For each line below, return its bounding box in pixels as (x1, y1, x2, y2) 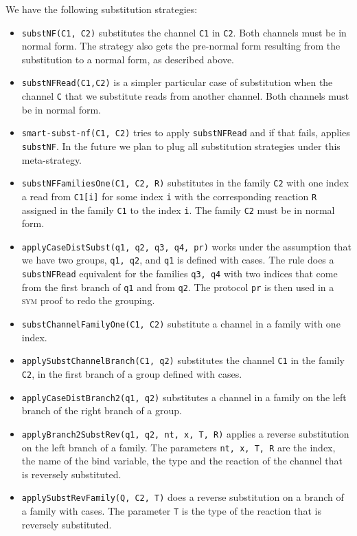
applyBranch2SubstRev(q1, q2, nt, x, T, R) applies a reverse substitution (21, 426, 349, 440)
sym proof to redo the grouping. (21, 293, 155, 308)
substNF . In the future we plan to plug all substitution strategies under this (21, 139, 341, 153)
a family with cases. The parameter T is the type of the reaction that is (21, 504, 321, 517)
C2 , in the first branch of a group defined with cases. (21, 366, 242, 380)
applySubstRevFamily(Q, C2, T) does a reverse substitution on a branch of (21, 490, 344, 504)
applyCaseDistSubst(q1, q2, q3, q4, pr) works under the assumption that (21, 239, 352, 253)
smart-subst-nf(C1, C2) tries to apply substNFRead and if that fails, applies (21, 125, 350, 140)
